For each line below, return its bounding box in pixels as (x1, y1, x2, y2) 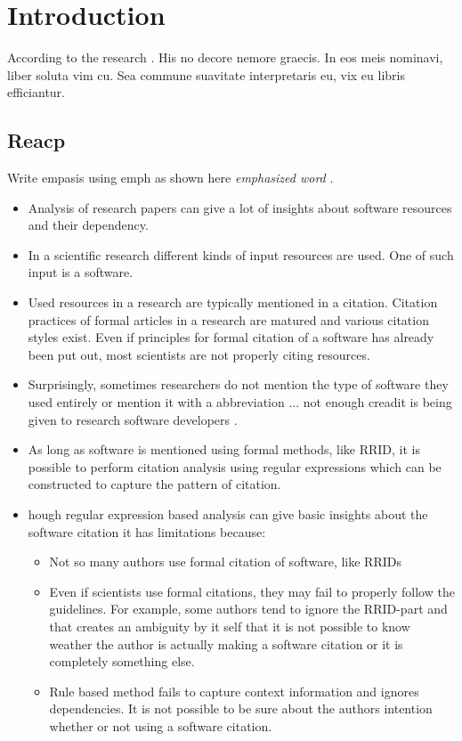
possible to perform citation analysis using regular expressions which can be (28, 457, 442, 476)
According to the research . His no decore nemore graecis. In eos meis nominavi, (7, 48, 443, 67)
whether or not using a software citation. (49, 716, 272, 735)
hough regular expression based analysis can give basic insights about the (28, 505, 428, 524)
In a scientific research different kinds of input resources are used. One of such (28, 245, 454, 264)
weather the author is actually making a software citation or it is (49, 634, 403, 653)
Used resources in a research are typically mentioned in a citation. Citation (28, 293, 438, 312)
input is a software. (28, 263, 134, 281)
